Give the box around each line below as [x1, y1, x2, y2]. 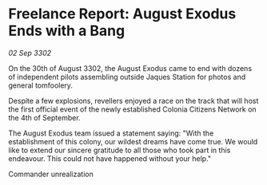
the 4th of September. [8, 112, 82, 122]
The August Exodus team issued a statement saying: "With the [8, 128, 214, 138]
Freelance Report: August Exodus [8, 5, 237, 23]
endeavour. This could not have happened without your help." [8, 153, 212, 163]
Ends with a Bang [8, 22, 126, 40]
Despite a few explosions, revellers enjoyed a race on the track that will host [8, 96, 259, 105]
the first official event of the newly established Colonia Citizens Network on [8, 104, 257, 114]
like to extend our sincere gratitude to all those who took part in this [8, 145, 231, 155]
